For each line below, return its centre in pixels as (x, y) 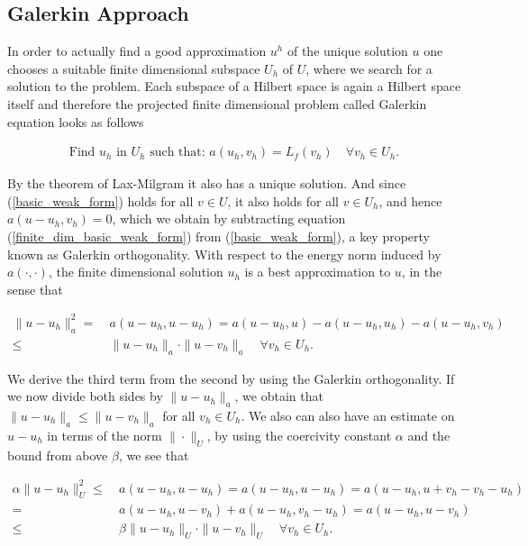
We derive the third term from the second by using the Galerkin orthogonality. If (231, 378)
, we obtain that (279, 396)
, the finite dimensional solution (136, 272)
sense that (35, 289)
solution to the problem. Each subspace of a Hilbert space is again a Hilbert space (234, 86)
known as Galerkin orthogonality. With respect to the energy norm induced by (224, 254)
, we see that (154, 455)
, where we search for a (369, 68)
